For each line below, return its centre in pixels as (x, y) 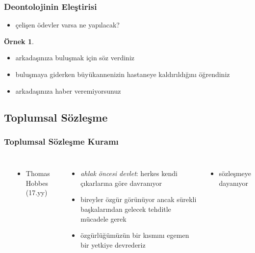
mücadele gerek (103, 218)
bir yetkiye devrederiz (113, 244)
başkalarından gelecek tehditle (126, 209)
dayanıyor (234, 183)
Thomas (38, 173)
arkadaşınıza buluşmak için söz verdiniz (75, 58)
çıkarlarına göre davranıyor (121, 183)
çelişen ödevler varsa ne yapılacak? (67, 25)
